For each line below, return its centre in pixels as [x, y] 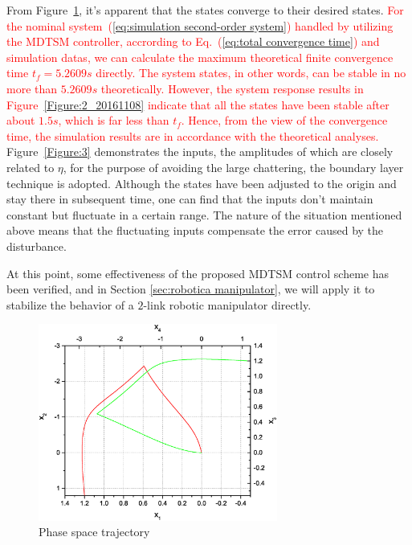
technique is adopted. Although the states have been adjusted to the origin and [202, 183]
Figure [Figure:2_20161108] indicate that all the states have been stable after [198, 104]
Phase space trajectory [94, 532]
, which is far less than [114, 120]
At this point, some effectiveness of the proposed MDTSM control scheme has [198, 273]
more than [32, 88]
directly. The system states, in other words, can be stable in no [251, 73]
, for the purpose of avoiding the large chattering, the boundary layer [233, 167]
